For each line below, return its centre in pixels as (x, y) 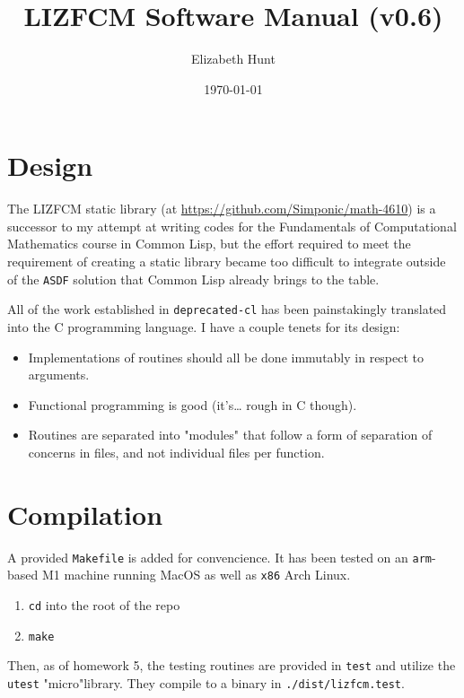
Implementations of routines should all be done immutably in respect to (226, 357)
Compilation (85, 514)
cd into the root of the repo (104, 604)
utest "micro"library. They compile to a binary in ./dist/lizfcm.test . (206, 682)
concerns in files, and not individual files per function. (176, 452)
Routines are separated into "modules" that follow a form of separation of (230, 435)
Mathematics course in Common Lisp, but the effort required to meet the (209, 244)
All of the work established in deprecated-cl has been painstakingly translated (227, 309)
